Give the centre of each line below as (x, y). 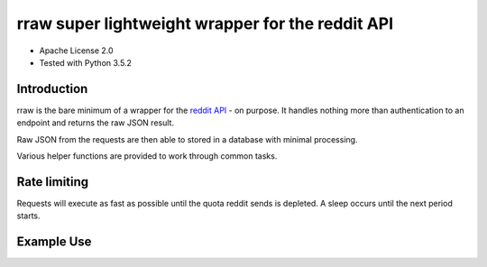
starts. (28, 216)
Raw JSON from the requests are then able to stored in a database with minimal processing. (187, 139)
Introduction (52, 89)
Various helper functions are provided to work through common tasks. (147, 156)
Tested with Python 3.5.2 (86, 62)
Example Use (54, 242)
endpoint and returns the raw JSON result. (96, 123)
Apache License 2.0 (76, 51)
